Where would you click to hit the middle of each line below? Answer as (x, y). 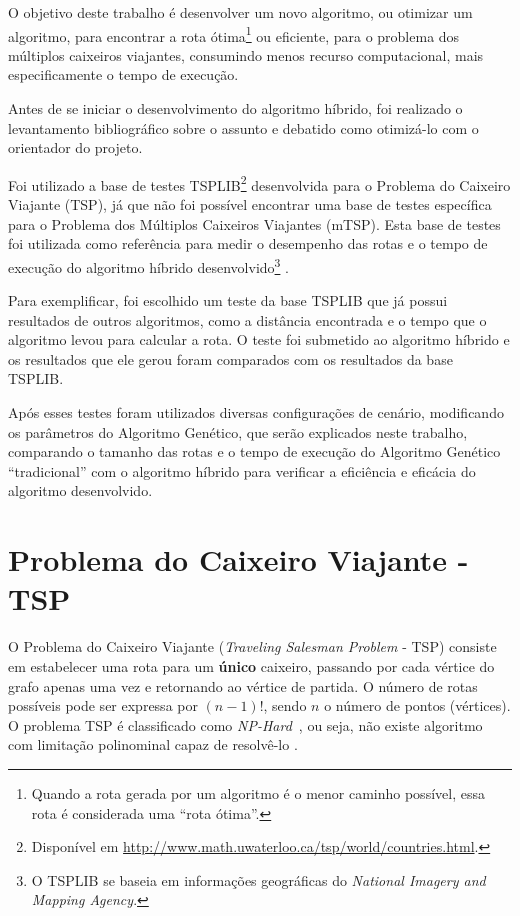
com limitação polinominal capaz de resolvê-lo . (153, 744)
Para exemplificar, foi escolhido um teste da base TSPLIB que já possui (228, 300)
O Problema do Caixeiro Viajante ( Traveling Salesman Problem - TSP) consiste (252, 646)
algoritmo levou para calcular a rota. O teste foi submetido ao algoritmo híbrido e (259, 339)
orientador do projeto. (75, 147)
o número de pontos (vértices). (417, 705)
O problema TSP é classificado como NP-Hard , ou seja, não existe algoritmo (245, 724)
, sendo (285, 705)
